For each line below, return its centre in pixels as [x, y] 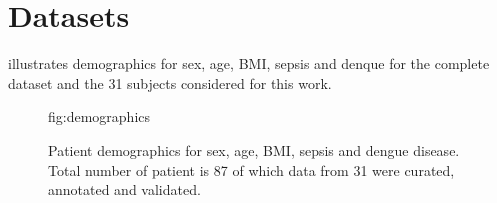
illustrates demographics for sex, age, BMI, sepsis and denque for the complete [249, 63]
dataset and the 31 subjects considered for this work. [170, 82]
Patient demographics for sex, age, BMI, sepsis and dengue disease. [254, 149]
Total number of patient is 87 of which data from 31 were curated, [251, 169]
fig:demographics [99, 116]
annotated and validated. [124, 189]
